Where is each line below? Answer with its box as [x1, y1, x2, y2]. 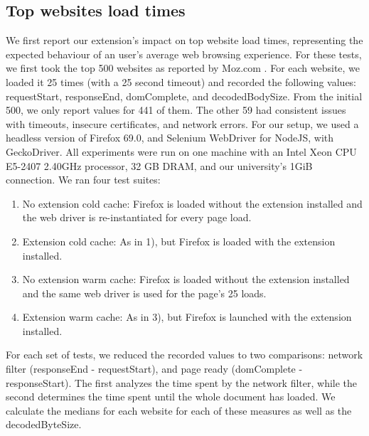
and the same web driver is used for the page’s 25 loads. [22, 285, 267, 300]
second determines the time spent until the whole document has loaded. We [6, 389, 336, 404]
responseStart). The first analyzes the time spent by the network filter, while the [6, 375, 358, 390]
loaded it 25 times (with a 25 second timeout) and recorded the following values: [6, 74, 357, 89]
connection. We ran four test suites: [6, 172, 161, 187]
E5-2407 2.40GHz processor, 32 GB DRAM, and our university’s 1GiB [6, 158, 313, 173]
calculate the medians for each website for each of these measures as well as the [6, 403, 352, 418]
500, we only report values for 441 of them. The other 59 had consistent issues [6, 102, 346, 117]
